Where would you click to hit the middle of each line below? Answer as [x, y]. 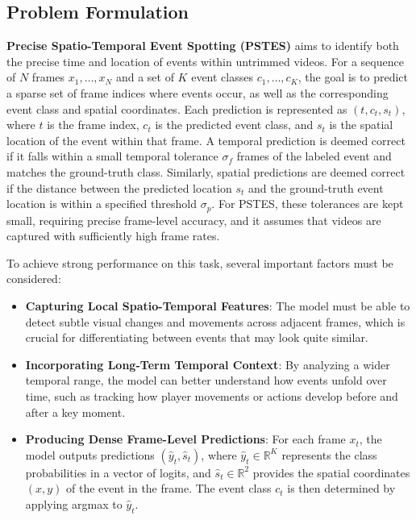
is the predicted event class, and [234, 125]
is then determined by [341, 488]
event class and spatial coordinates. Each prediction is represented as [177, 108]
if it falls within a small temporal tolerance [112, 156]
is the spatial [361, 125]
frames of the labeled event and [314, 156]
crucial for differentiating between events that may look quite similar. [197, 337]
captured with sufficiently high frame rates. [113, 236]
